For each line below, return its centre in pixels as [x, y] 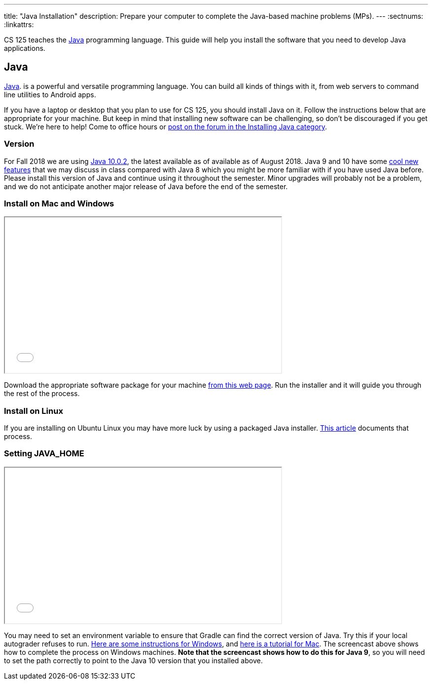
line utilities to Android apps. [50, 94]
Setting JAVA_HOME [44, 454]
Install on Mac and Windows [59, 203]
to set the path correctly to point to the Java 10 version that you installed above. [133, 660]
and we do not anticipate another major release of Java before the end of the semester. [146, 186]
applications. [25, 48]
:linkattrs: [19, 24]
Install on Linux [34, 411]
